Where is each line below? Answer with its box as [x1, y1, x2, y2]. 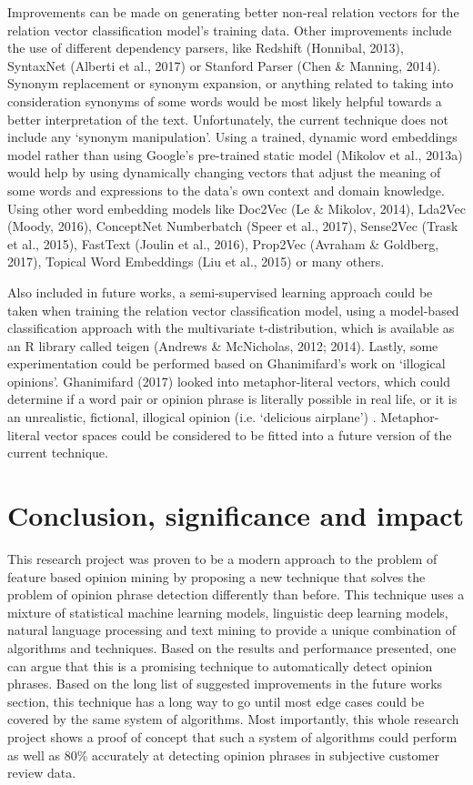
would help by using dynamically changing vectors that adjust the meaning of [7, 163, 441, 182]
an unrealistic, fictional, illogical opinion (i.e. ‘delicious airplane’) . [7, 408, 377, 427]
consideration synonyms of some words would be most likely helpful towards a [7, 91, 442, 110]
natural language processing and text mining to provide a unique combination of [7, 620, 457, 639]
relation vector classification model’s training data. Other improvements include [7, 20, 452, 39]
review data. [7, 763, 76, 782]
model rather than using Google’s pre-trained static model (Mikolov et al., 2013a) [7, 145, 463, 164]
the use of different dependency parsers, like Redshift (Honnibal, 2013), [7, 38, 404, 57]
